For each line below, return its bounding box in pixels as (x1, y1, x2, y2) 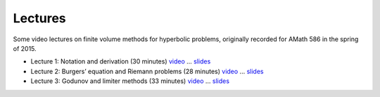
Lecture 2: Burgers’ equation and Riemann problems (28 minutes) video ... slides (30, 67, 264, 75)
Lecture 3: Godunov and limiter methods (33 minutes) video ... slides (30, 77, 230, 85)
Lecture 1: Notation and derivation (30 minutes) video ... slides (30, 57, 211, 66)
